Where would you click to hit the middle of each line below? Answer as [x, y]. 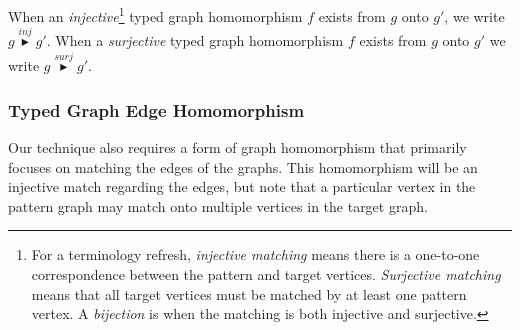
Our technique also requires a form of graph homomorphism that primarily [237, 147]
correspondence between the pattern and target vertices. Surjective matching [266, 274]
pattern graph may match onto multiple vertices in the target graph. [218, 205]
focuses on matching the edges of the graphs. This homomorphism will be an [243, 166]
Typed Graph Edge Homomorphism [156, 109]
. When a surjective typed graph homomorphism [195, 40]
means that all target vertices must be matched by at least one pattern [249, 293]
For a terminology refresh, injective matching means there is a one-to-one [255, 254]
